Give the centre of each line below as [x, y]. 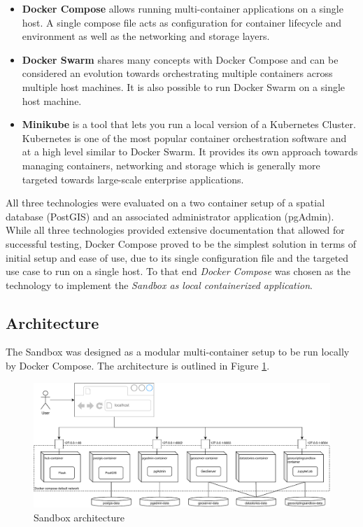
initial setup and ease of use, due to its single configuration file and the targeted [177, 257]
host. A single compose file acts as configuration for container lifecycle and [182, 22]
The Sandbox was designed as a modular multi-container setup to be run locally [178, 352]
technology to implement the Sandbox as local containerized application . [159, 284]
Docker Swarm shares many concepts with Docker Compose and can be [180, 59]
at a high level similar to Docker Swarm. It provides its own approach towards [190, 152]
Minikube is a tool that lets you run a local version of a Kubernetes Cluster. [189, 124]
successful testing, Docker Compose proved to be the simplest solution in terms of [181, 243]
